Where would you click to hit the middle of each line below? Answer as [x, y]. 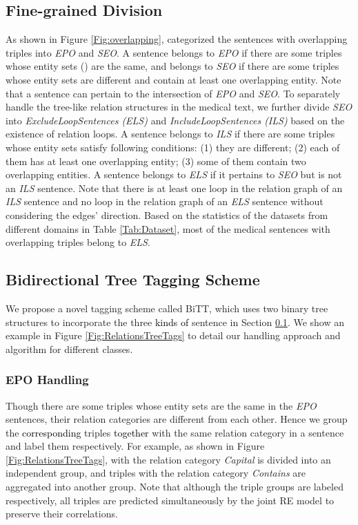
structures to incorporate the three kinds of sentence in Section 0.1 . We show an [175, 322]
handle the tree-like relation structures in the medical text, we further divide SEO [179, 107]
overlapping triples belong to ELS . [78, 242]
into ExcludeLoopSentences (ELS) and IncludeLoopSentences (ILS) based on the [175, 120]
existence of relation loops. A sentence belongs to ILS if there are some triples [170, 134]
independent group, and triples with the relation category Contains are [156, 473]
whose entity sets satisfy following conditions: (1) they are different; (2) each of [173, 147]
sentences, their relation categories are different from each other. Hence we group [177, 419]
